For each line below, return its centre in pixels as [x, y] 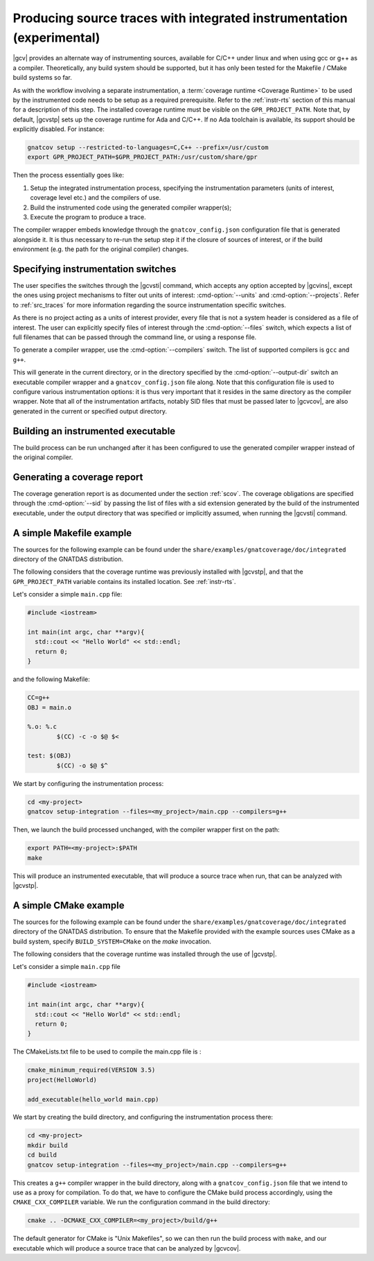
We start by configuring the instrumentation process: [88, 783]
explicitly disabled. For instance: [59, 129]
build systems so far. [42, 78]
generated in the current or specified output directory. [90, 411]
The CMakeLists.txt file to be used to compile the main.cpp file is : [107, 1052]
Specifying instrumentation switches [95, 269]
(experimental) [56, 37]
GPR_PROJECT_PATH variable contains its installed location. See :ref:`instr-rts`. [124, 581]
